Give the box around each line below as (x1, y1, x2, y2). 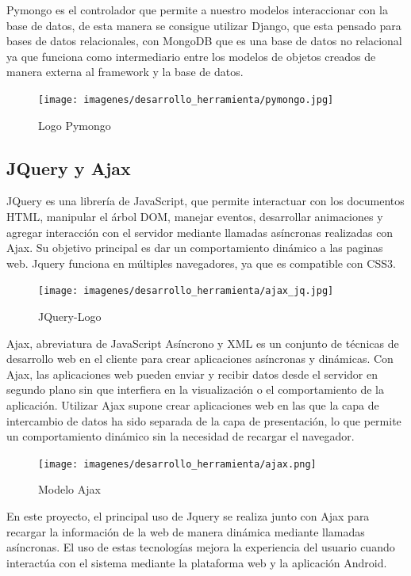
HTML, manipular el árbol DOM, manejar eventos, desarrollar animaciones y (6, 208, 383, 225)
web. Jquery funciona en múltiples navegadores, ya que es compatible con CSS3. (6, 254, 396, 271)
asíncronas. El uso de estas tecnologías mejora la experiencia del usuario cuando (6, 539, 395, 555)
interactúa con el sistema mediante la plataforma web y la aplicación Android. (6, 554, 387, 570)
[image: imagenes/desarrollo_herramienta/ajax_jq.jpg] (38, 285, 334, 297)
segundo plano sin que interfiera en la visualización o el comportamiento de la (6, 381, 384, 398)
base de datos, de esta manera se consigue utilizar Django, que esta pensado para (6, 17, 401, 33)
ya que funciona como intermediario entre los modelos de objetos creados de (6, 48, 376, 64)
